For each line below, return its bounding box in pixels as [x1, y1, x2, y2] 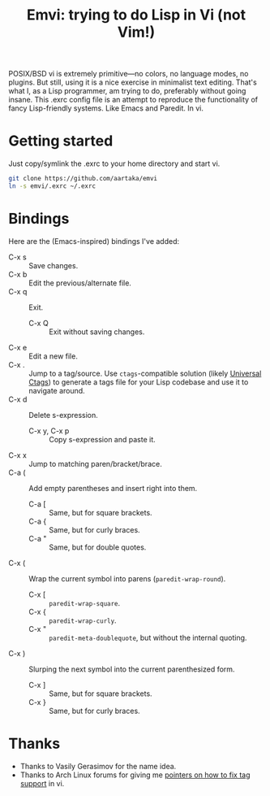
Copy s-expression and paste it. [49, 434, 156, 444]
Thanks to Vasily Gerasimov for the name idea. [19, 761, 177, 771]
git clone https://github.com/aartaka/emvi [8, 175, 158, 183]
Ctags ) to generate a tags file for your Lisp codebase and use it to [28, 376, 249, 387]
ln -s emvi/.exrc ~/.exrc [8, 182, 96, 190]
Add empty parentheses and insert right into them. [28, 483, 198, 493]
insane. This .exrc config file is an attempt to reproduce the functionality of [8, 95, 258, 105]
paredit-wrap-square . [49, 598, 121, 607]
